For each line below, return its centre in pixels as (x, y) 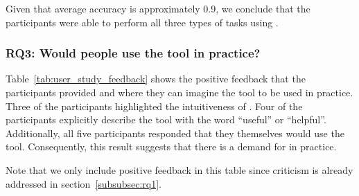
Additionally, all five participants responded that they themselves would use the (175, 133)
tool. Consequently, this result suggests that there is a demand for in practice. (171, 146)
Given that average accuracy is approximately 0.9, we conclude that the (158, 8)
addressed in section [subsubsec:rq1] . (84, 183)
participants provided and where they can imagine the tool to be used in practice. (179, 92)
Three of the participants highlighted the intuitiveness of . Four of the (154, 106)
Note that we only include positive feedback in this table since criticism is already (179, 169)
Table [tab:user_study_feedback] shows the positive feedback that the (156, 79)
